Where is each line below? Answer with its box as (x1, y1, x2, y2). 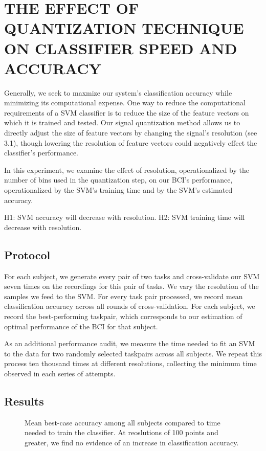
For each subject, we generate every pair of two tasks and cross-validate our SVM (4, 270, 260, 281)
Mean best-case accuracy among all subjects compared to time (25, 417, 220, 427)
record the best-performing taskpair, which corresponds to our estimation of (4, 310, 242, 321)
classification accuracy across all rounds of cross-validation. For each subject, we (4, 301, 255, 311)
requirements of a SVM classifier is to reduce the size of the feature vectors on (4, 107, 249, 118)
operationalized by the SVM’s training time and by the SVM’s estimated (4, 185, 233, 195)
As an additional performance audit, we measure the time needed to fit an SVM (4, 338, 255, 349)
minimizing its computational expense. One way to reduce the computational (4, 97, 246, 108)
